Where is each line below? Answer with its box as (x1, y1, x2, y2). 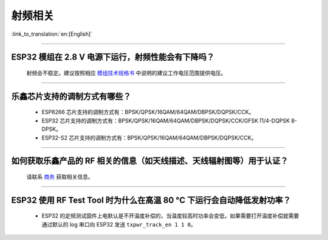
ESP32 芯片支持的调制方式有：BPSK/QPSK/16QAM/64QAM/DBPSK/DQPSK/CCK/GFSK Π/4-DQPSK (41, 117, 290, 124)
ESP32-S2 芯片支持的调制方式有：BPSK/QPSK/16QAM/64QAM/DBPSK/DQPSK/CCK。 (41, 134, 257, 141)
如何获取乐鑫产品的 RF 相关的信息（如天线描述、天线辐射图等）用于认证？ (11, 156, 289, 166)
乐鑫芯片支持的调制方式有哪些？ (11, 91, 131, 101)
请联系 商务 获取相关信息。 (26, 173, 94, 180)
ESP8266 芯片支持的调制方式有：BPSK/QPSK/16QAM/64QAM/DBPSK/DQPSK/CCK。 (41, 108, 255, 116)
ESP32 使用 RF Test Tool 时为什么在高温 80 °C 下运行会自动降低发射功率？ (11, 195, 291, 205)
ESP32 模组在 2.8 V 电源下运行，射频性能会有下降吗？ (11, 52, 215, 62)
